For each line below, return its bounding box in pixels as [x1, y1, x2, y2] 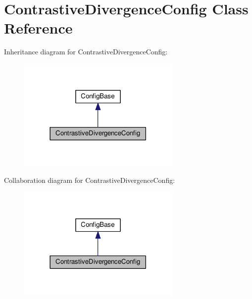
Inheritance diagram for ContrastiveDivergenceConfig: [4, 46, 168, 57]
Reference [4, 18, 73, 38]
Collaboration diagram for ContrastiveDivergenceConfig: [4, 175, 175, 185]
